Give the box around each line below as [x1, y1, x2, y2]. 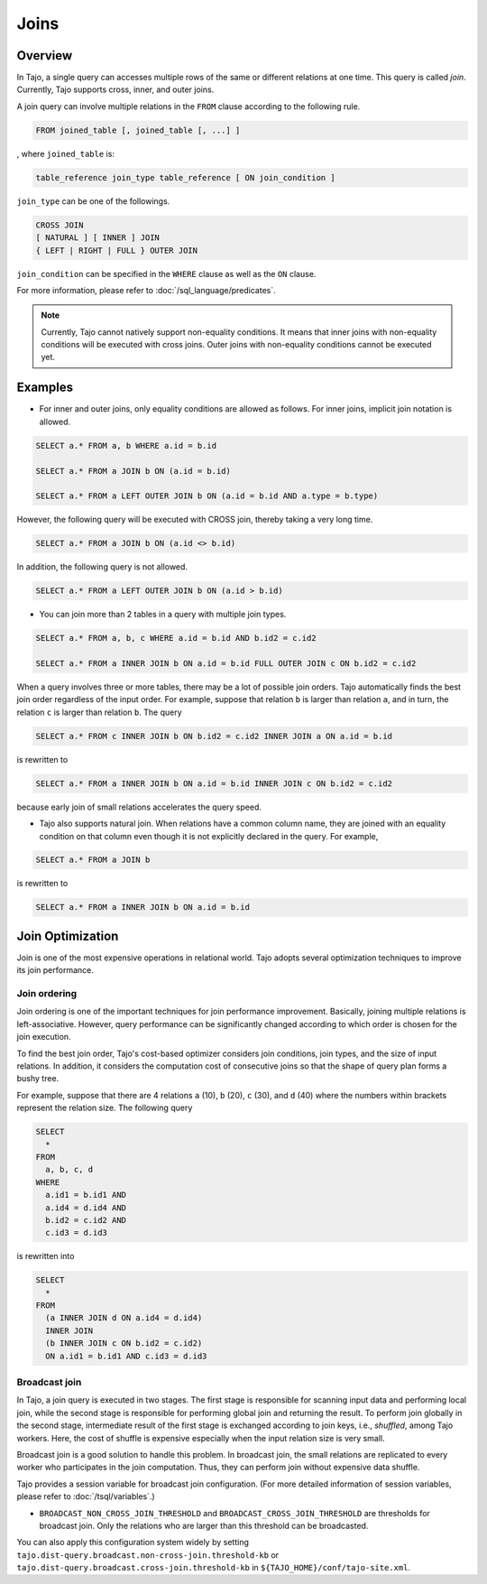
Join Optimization [16, 928, 119, 943]
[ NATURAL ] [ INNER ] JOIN [35, 233, 160, 243]
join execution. [16, 1032, 71, 1042]
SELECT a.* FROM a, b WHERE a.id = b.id [35, 440, 216, 450]
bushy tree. [16, 1073, 60, 1084]
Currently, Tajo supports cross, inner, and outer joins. [16, 84, 215, 95]
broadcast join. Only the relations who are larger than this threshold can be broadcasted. [39, 1520, 369, 1531]
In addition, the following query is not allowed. [16, 561, 188, 572]
